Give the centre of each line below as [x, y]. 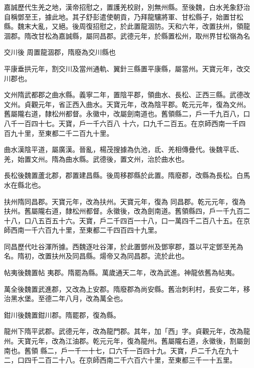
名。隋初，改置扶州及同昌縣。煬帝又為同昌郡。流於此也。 [96, 256]
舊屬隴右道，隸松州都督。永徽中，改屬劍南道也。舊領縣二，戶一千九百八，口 [127, 114]
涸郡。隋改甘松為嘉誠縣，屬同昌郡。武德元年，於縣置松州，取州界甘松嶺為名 [127, 35]
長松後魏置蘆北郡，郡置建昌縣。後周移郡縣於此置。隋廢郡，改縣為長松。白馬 [127, 175]
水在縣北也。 [24, 184]
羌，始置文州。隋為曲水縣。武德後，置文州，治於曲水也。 [96, 159]
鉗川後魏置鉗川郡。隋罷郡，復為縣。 [62, 314]
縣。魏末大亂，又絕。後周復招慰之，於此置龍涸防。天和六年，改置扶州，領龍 [127, 26]
